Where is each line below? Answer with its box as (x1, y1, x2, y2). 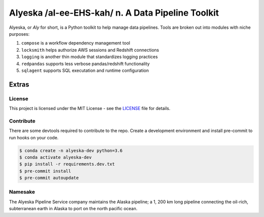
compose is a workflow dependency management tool (21, 40, 131, 46)
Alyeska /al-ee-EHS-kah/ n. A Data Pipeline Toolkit (9, 7, 220, 18)
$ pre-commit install (19, 168, 71, 174)
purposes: (9, 31, 30, 37)
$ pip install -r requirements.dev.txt (19, 161, 115, 167)
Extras (9, 80, 29, 88)
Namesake (9, 189, 35, 195)
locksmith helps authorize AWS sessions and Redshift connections (21, 47, 159, 53)
